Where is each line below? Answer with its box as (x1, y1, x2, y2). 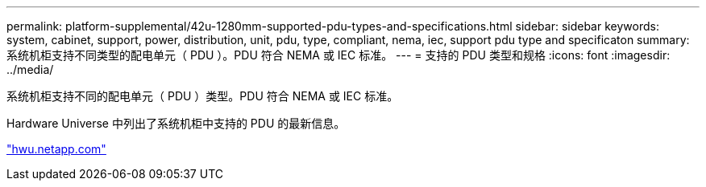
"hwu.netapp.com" (6, 142, 106, 156)
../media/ (6, 63, 54, 76)
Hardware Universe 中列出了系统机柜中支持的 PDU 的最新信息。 (6, 116, 346, 130)
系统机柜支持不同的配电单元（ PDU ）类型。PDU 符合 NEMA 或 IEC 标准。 (6, 89, 399, 103)
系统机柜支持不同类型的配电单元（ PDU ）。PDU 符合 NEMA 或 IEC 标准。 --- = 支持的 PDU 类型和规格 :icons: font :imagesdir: (6, 48, 671, 62)
